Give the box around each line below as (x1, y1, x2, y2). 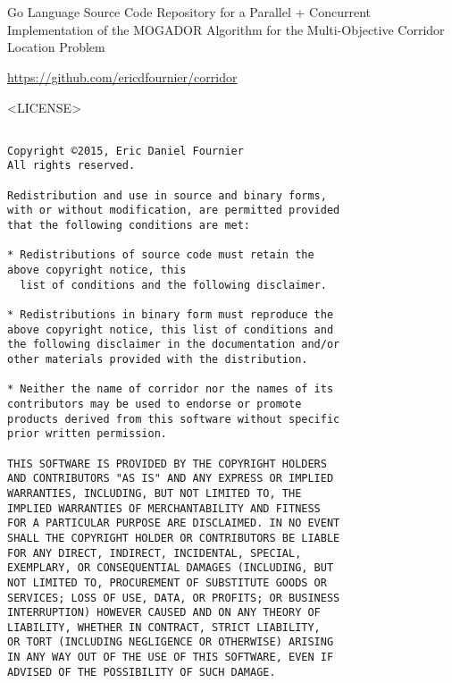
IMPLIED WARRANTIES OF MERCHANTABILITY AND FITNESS (7, 502, 321, 515)
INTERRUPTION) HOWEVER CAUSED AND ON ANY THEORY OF (7, 606, 321, 620)
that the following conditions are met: (7, 219, 251, 232)
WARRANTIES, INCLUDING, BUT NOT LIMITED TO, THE (7, 486, 302, 500)
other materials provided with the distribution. (7, 353, 308, 366)
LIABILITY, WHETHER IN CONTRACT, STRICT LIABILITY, (7, 620, 321, 634)
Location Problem (7, 38, 105, 56)
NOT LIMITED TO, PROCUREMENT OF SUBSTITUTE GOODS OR (7, 576, 327, 589)
